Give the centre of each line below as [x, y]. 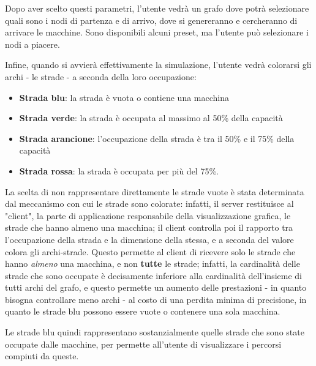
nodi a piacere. [32, 44]
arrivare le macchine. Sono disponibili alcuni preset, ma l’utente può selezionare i [157, 32]
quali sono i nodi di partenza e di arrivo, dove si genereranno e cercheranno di [151, 20]
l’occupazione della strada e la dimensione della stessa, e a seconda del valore [149, 239]
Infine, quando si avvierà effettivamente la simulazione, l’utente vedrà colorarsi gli [158, 65]
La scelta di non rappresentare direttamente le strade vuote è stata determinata [155, 191]
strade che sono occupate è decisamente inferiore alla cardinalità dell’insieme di [153, 275]
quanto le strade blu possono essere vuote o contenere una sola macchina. [143, 311]
